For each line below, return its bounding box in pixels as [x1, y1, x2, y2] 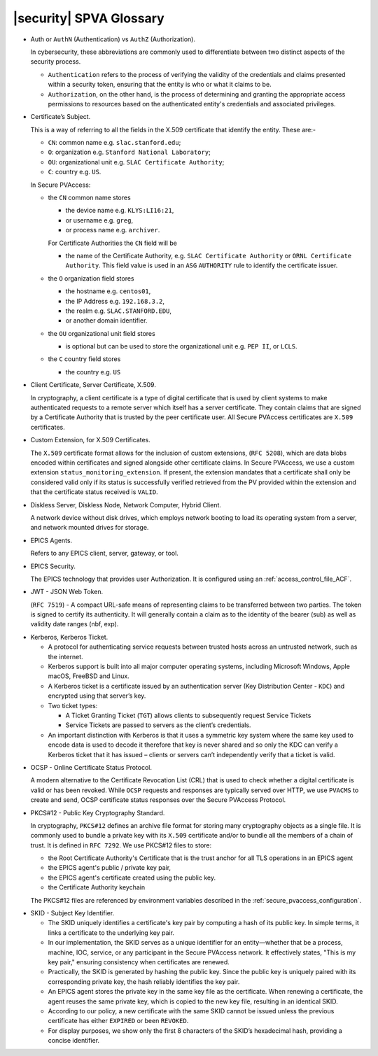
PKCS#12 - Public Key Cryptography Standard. [30, 808, 165, 817]
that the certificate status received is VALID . [30, 488, 158, 496]
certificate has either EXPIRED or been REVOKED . [48, 1017, 189, 1025]
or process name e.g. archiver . [65, 226, 160, 234]
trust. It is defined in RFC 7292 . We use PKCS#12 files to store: [30, 840, 212, 850]
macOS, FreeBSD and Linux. [48, 672, 129, 680]
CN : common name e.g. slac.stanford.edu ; [48, 139, 181, 147]
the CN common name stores [48, 193, 131, 202]
